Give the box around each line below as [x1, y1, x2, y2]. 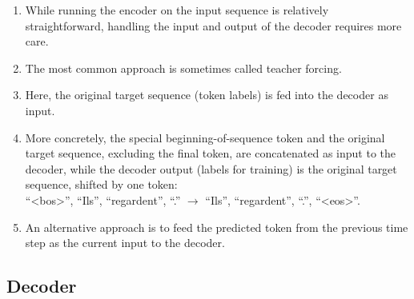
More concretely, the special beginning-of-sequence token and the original [25, 129, 385, 146]
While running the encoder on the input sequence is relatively [25, 2, 329, 18]
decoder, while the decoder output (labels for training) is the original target [25, 160, 397, 177]
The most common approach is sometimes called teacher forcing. [25, 59, 342, 76]
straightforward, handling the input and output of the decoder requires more [25, 17, 402, 34]
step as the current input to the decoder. [25, 234, 225, 251]
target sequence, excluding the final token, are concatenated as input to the [25, 145, 396, 161]
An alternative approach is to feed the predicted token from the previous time [25, 218, 408, 235]
